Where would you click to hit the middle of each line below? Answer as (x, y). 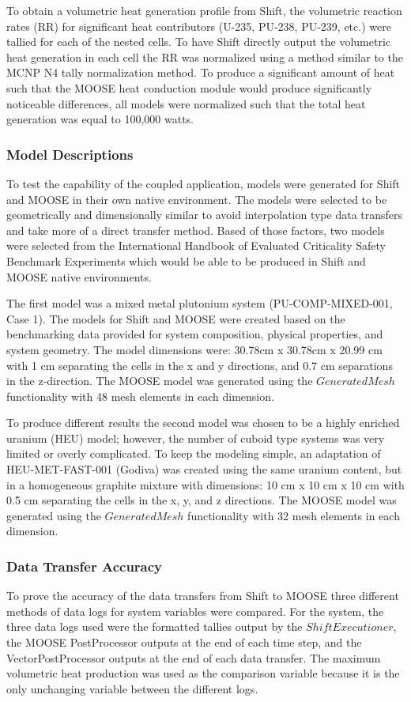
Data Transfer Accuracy (85, 566)
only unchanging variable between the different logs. (132, 688)
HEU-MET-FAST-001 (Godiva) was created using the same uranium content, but (204, 469)
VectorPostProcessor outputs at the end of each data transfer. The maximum (194, 657)
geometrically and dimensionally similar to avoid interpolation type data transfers (205, 215)
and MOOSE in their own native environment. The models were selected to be (197, 199)
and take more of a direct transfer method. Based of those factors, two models (196, 230)
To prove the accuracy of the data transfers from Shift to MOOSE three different (203, 596)
